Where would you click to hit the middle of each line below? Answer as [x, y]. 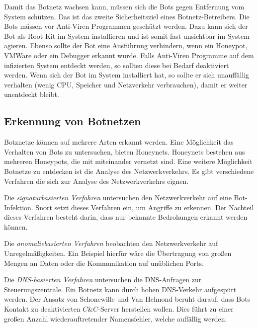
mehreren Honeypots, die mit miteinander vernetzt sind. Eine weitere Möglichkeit [128, 161]
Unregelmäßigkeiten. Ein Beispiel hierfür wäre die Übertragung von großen [118, 253]
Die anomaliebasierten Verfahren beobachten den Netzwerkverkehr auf [111, 243]
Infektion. [19, 207]
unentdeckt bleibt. [32, 94]
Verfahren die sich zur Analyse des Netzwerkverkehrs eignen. [96, 181]
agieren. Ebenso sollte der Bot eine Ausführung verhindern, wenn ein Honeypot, [126, 45]
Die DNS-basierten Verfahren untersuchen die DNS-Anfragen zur [103, 280]
